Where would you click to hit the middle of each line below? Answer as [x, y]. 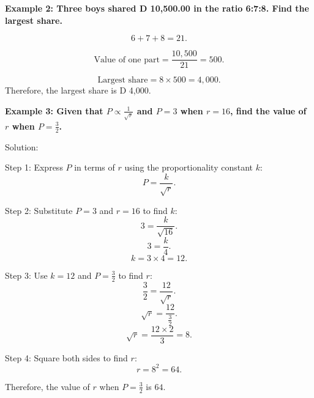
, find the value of [268, 110]
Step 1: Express [34, 167]
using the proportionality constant [189, 167]
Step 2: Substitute [39, 210]
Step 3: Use [26, 275]
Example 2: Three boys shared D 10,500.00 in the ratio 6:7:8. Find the [157, 8]
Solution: [22, 146]
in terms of [95, 167]
